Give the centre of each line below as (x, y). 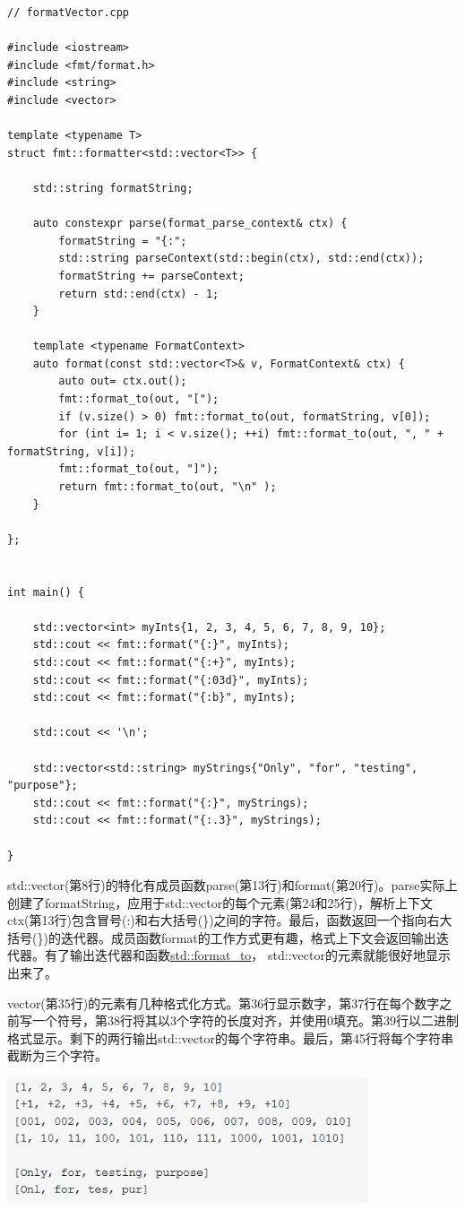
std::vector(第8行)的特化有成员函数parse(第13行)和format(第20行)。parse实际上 (232, 885)
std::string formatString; (113, 188)
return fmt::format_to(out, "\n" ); (168, 487)
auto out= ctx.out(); (123, 381)
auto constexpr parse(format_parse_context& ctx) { (190, 224)
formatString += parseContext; (151, 276)
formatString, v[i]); (72, 451)
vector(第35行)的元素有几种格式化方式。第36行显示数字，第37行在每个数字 (224, 1003)
